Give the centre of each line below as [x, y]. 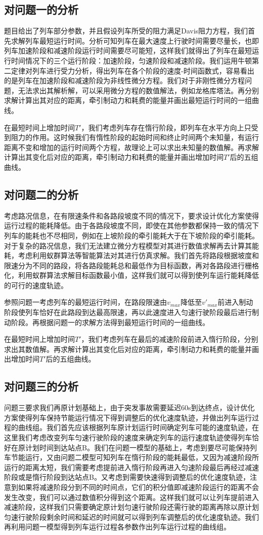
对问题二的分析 [41, 194]
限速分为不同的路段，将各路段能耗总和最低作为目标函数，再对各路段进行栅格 [131, 265]
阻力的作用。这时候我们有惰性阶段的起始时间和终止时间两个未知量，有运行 [135, 137]
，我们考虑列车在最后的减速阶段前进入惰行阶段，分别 [170, 339]
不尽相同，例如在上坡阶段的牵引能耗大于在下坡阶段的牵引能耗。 [152, 235]
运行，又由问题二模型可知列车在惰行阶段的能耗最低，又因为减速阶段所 [142, 457]
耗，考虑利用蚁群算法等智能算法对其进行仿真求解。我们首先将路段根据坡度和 [131, 255]
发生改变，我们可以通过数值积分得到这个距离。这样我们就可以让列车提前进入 [131, 497]
